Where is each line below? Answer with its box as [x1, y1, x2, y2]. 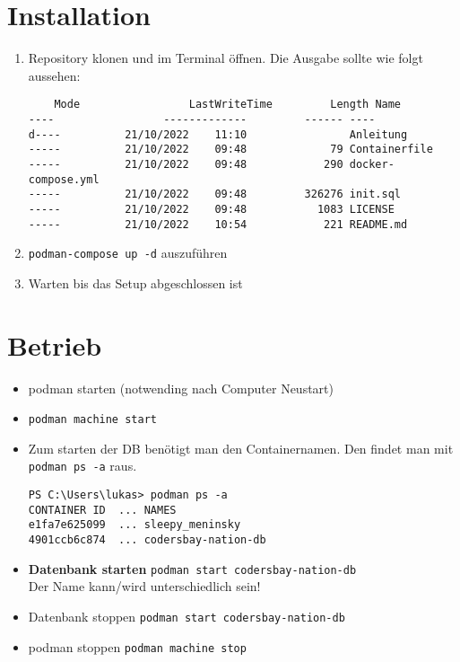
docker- [349, 157, 395, 171]
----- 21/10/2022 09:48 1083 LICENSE [28, 202, 395, 216]
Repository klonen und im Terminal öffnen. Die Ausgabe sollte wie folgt [28, 49, 423, 67]
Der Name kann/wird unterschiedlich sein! [28, 577, 261, 596]
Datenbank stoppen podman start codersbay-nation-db [28, 606, 345, 625]
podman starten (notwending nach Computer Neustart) [28, 378, 334, 397]
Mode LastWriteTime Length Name [54, 98, 402, 111]
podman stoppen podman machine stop [28, 637, 247, 656]
